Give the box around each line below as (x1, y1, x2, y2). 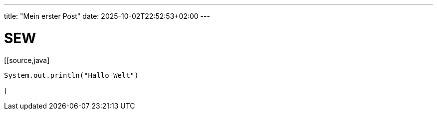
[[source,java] (4, 56, 50, 64)
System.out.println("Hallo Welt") (4, 71, 139, 79)
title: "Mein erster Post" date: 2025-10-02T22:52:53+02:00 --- (4, 12, 210, 20)
